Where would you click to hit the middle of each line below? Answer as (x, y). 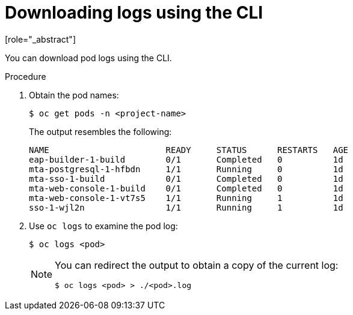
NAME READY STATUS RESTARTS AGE (189, 150)
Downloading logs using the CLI (134, 13)
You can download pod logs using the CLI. (88, 58)
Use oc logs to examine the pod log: (103, 226)
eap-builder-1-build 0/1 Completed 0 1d (186, 159)
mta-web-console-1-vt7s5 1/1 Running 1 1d (186, 198)
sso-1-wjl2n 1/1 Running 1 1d (186, 207)
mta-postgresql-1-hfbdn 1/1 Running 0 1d (186, 169)
